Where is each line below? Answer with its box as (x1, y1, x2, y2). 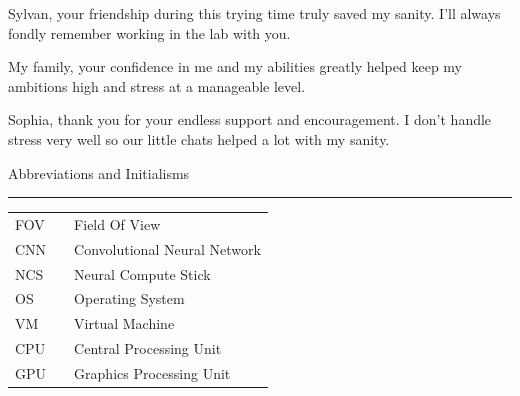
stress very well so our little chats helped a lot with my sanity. (8, 128, 390, 149)
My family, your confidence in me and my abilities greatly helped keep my (8, 56, 462, 77)
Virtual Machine (74, 313, 175, 334)
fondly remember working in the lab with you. (8, 22, 291, 43)
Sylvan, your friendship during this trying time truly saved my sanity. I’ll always (8, 3, 501, 23)
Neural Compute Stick (74, 263, 211, 284)
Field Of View (74, 213, 161, 234)
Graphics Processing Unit (74, 362, 231, 383)
